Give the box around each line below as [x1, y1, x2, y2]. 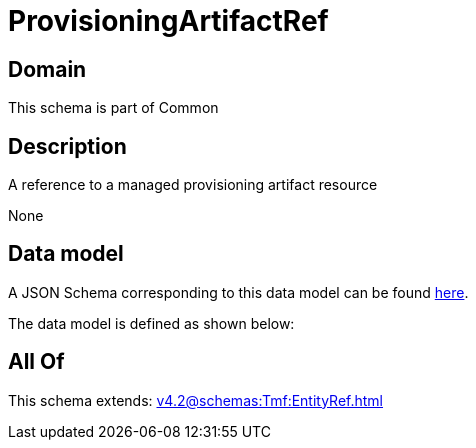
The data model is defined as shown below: [8, 314, 295, 332]
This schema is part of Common [8, 99, 219, 117]
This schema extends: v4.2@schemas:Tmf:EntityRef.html [8, 391, 384, 409]
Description [8, 133, 127, 159]
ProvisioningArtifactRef [8, 4, 329, 38]
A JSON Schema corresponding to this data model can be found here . [8, 283, 469, 301]
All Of [8, 349, 65, 375]
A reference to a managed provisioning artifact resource [8, 176, 378, 194]
